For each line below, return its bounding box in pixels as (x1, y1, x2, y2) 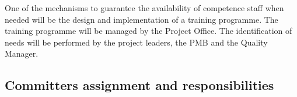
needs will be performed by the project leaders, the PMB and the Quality (5, 36, 268, 48)
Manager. (5, 47, 39, 60)
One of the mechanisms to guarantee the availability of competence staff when (5, 2, 284, 13)
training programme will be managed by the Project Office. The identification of (5, 25, 292, 37)
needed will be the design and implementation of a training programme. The (5, 13, 278, 25)
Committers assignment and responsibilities (5, 76, 274, 94)
